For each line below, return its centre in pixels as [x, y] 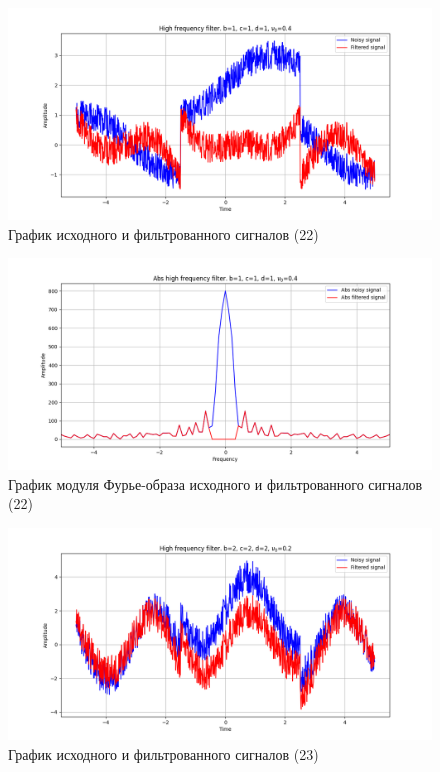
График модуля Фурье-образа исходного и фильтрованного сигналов [215, 483]
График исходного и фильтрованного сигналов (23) [163, 753]
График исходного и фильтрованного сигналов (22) [163, 233]
